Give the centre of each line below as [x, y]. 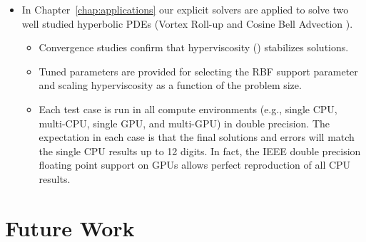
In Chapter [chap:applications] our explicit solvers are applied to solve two [185, 9]
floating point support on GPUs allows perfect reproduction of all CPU [195, 165]
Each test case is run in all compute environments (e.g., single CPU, [188, 109]
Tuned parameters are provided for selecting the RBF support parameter [198, 71]
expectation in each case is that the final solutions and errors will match [197, 137]
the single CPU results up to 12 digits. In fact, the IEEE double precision [200, 151]
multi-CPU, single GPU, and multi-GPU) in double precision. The [184, 123]
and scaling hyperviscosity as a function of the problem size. [170, 85]
